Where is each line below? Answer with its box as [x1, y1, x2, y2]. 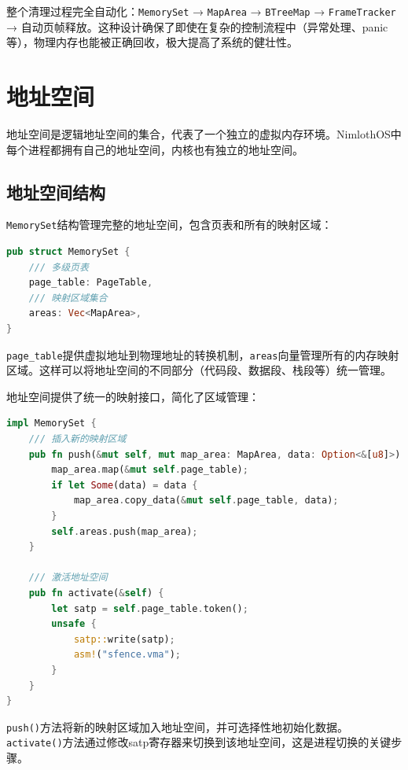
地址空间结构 [6, 179, 105, 204]
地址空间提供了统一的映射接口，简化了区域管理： [6, 388, 259, 404]
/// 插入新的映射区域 [28, 433, 127, 445]
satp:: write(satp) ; [73, 633, 175, 645]
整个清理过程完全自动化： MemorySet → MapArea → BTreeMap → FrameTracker [6, 3, 396, 19]
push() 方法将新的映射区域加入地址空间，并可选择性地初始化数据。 [6, 718, 348, 735]
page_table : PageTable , [28, 277, 153, 289]
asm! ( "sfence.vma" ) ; [73, 649, 181, 661]
